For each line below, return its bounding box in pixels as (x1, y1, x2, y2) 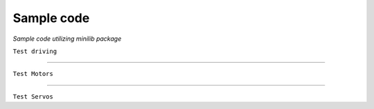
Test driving (12, 47, 57, 55)
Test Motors (12, 70, 53, 78)
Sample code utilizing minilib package (12, 34, 122, 43)
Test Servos (12, 92, 53, 100)
